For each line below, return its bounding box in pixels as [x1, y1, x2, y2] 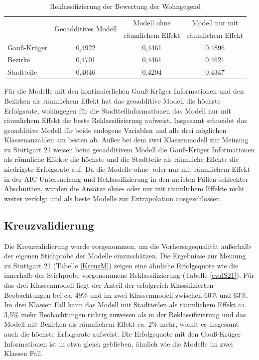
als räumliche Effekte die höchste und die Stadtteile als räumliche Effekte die [4, 154, 239, 164]
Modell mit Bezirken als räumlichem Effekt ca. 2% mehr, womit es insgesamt [4, 319, 239, 329]
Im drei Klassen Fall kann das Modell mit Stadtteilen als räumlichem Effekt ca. [4, 299, 247, 310]
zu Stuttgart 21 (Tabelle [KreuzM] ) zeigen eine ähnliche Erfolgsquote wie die [4, 260, 239, 270]
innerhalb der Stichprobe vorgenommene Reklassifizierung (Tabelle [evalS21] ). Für [4, 270, 255, 280]
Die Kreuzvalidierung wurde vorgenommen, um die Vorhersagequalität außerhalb [4, 240, 251, 251]
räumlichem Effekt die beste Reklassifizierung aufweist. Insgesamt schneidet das [4, 115, 247, 125]
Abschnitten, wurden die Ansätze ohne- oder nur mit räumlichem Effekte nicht [4, 183, 245, 194]
